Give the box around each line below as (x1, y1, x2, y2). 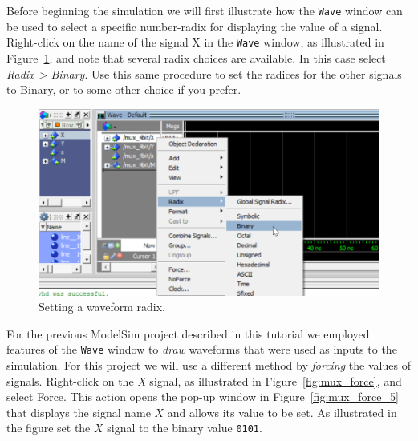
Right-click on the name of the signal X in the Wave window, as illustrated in (6, 34, 384, 51)
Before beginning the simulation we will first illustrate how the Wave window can (6, 2, 403, 18)
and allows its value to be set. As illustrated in (167, 403, 397, 420)
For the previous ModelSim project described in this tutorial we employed (6, 325, 370, 342)
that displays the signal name (6, 403, 151, 420)
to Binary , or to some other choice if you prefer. (6, 81, 241, 98)
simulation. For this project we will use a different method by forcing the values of (6, 357, 411, 374)
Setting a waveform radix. (39, 298, 165, 315)
